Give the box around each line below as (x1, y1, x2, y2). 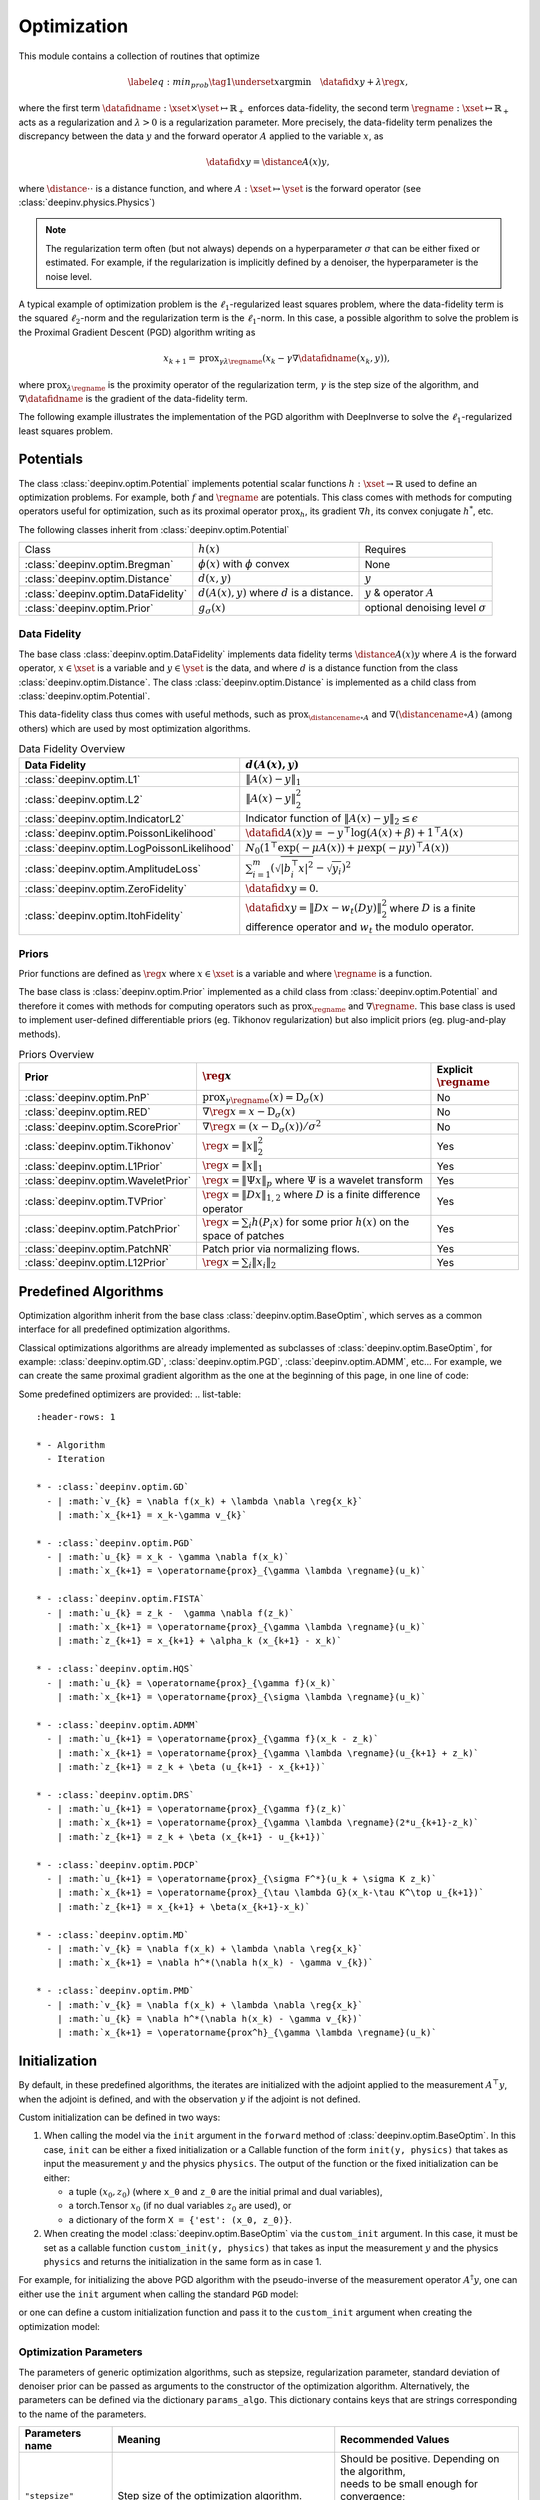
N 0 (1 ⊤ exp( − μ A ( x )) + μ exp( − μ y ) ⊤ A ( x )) (245, 839, 450, 856)
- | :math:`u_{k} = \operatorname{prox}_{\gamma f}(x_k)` (46, 1677, 337, 1689)
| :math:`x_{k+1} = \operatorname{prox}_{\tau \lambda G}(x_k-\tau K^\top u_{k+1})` (56, 1887, 485, 1899)
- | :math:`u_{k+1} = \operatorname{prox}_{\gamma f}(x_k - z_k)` (46, 1733, 379, 1745)
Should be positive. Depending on (340, 2452, 500, 2466)
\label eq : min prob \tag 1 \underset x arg (127, 76, 295, 90)
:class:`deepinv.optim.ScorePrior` (24, 1120, 182, 1134)
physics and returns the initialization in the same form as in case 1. (43, 2255, 322, 2267)
